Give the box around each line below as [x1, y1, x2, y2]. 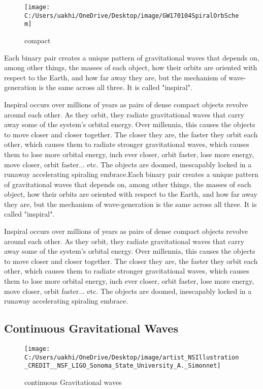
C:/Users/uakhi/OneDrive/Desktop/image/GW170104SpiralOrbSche [24, 12, 239, 19]
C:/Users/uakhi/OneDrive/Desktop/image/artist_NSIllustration [24, 353, 239, 361]
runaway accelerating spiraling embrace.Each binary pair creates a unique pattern [4, 169, 258, 179]
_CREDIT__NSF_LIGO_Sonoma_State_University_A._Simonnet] [24, 362, 221, 370]
